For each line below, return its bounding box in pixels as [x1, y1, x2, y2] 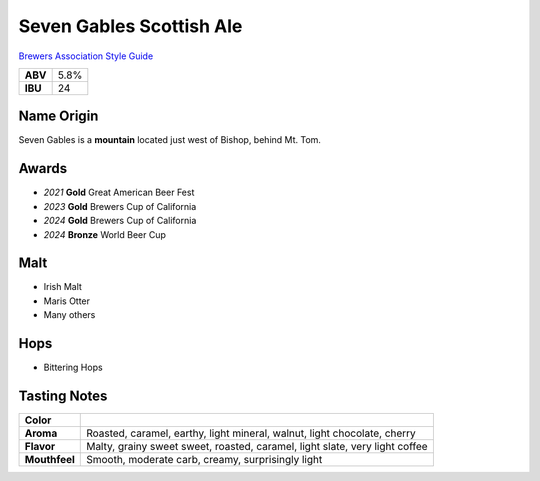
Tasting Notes [18, 387, 108, 404]
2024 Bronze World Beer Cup [43, 228, 167, 240]
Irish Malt [43, 281, 82, 293]
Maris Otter [43, 295, 90, 307]
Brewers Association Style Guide [18, 50, 154, 62]
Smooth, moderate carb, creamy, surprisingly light [86, 453, 323, 467]
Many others [43, 309, 96, 321]
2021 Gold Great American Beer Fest [43, 186, 195, 199]
